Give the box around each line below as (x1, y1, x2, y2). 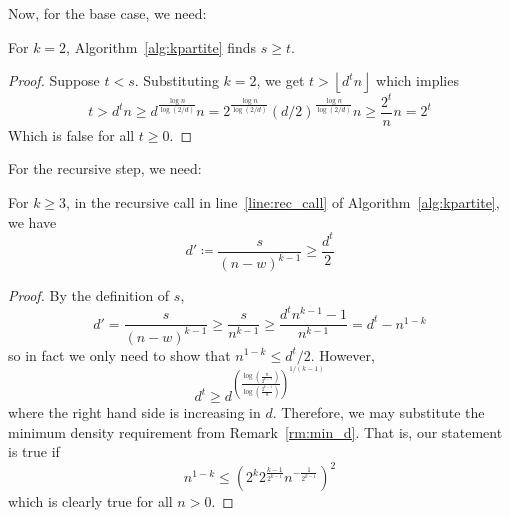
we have (8, 211, 57, 232)
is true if (8, 441, 60, 462)
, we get (256, 70, 305, 91)
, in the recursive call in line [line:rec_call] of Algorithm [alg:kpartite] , (66, 191, 500, 212)
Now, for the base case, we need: (8, 3, 207, 23)
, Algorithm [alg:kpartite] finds (66, 36, 257, 57)
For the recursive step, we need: (8, 158, 202, 179)
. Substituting (134, 70, 219, 91)
